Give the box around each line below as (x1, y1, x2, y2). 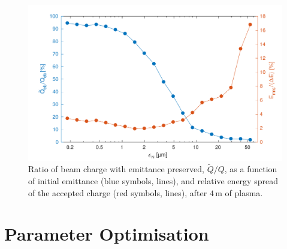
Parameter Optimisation (4, 221, 209, 246)
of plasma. (225, 186, 263, 199)
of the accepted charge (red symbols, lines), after (28, 186, 207, 199)
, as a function (224, 163, 277, 175)
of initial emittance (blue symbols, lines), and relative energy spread (28, 175, 278, 187)
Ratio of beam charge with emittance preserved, (28, 163, 204, 175)
